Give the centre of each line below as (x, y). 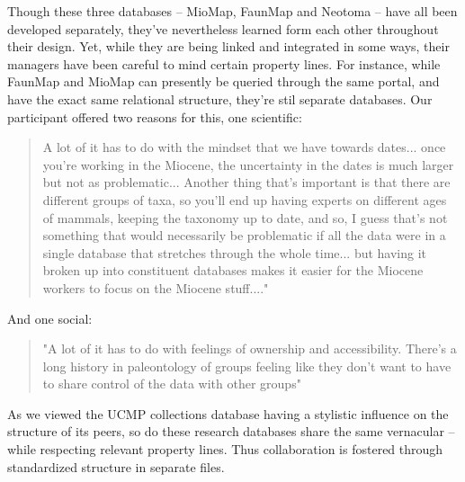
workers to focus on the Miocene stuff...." (156, 287)
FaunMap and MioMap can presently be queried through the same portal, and (224, 81)
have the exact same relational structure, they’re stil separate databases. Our (220, 98)
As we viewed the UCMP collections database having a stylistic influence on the (228, 413)
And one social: (50, 318)
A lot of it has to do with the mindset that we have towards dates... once (244, 147)
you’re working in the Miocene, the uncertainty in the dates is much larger (248, 164)
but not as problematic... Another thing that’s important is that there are (246, 182)
